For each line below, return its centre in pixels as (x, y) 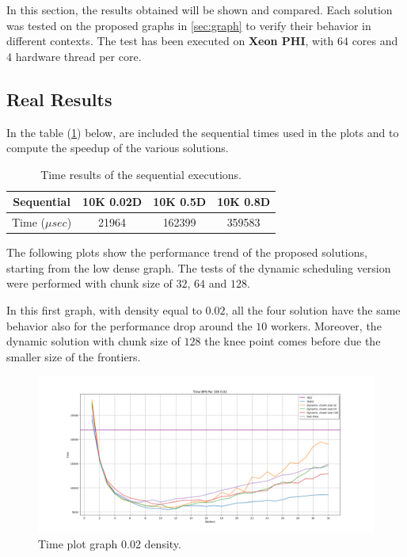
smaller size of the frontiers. (74, 356)
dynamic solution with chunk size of (93, 341)
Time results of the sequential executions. (141, 174)
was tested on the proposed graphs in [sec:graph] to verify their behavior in (189, 25)
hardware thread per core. (78, 56)
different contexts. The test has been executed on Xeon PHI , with (170, 41)
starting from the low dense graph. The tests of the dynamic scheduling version (199, 267)
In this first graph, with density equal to (104, 310)
